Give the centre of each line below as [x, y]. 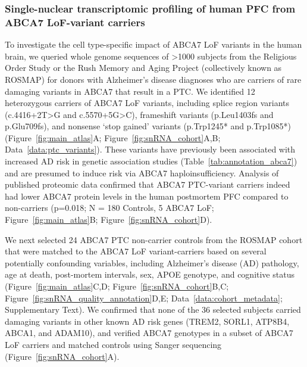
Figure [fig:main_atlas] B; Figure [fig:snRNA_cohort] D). [109, 220]
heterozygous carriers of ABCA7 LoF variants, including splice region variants [147, 103]
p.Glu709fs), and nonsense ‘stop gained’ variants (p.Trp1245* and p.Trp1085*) [148, 126]
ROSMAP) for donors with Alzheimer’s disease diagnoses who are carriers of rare [153, 79]
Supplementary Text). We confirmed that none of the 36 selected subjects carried [153, 310]
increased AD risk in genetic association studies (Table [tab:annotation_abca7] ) [151, 161]
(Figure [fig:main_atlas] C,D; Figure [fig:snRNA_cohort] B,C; [117, 286]
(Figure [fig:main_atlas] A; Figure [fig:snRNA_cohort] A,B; [113, 137]
